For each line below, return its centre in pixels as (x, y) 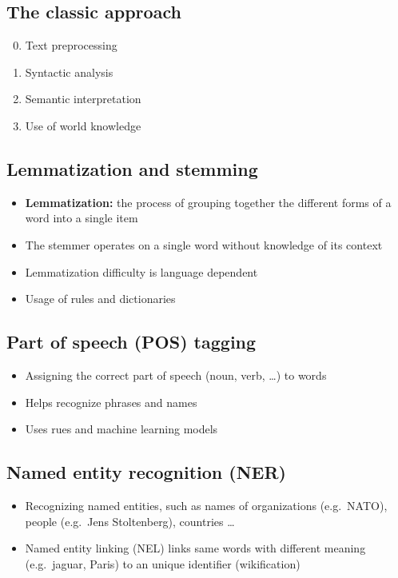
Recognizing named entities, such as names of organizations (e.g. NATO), (206, 505)
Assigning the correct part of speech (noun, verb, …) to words (176, 375)
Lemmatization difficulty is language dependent (141, 271)
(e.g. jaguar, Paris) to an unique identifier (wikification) (163, 563)
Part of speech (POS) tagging (131, 342)
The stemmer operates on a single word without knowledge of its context (204, 244)
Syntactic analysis (69, 72)
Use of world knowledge (83, 125)
